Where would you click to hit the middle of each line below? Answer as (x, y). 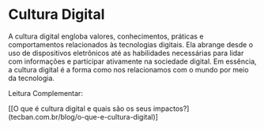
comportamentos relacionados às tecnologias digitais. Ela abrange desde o (131, 44)
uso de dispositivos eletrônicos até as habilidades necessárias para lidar (126, 53)
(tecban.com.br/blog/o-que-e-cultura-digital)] (83, 116)
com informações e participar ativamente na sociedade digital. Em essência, (132, 61)
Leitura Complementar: (45, 93)
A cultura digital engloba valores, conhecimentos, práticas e (106, 36)
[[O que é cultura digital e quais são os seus (80, 109)
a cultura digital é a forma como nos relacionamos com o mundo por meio (128, 69)
